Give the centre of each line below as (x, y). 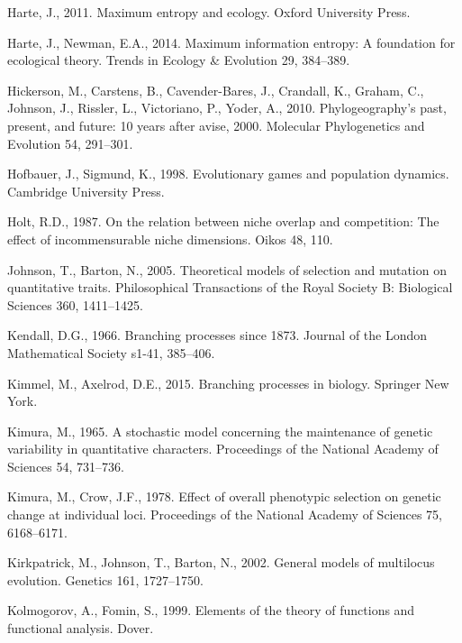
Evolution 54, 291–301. (70, 143)
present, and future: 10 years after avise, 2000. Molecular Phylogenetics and (216, 125)
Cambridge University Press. (86, 191)
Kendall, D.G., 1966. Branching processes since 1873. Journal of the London (217, 335)
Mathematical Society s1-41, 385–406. (111, 352)
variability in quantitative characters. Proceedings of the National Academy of (223, 449)
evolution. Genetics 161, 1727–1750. (105, 579)
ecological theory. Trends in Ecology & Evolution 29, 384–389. (179, 60)
